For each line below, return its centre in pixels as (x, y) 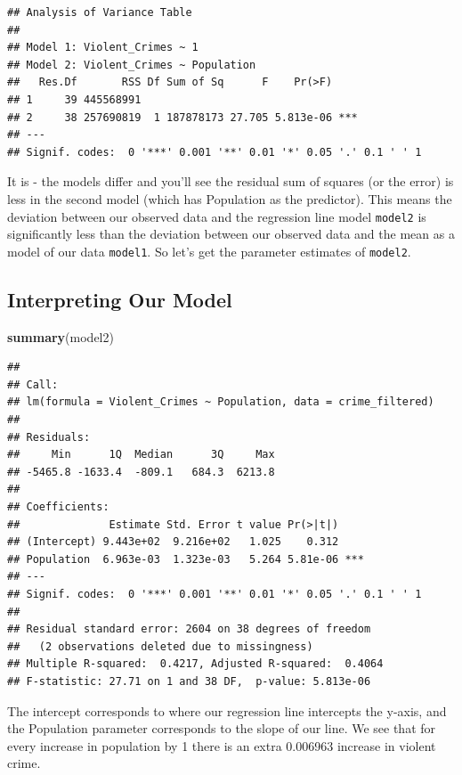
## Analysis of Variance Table (100, 12)
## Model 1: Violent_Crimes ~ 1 (103, 48)
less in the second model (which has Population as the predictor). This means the (230, 198)
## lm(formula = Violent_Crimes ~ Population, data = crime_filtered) (221, 402)
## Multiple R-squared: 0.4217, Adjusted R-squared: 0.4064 (195, 664)
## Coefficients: (58, 506)
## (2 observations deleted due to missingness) (160, 646)
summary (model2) (61, 336)
